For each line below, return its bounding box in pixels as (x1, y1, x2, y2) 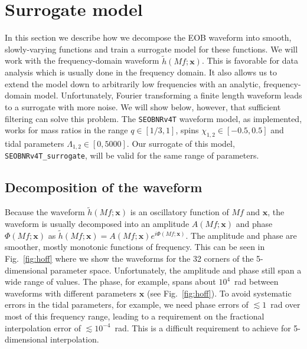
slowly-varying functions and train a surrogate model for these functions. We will (5, 42, 298, 55)
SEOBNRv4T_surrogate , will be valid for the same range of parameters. (5, 149, 259, 162)
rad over (270, 298, 301, 311)
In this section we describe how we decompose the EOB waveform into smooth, (5, 31, 292, 44)
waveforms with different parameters (5, 287, 137, 299)
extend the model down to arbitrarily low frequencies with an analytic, (5, 77, 261, 90)
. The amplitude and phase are (185, 229, 297, 241)
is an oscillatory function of (130, 206, 229, 218)
